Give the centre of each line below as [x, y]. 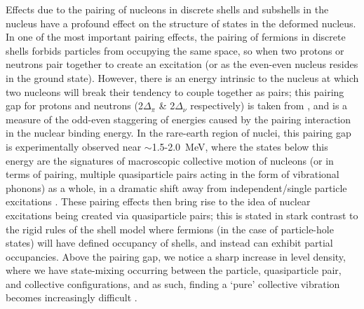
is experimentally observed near [74, 146]
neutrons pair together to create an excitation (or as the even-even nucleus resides [182, 64]
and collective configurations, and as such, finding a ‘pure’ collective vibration [173, 283]
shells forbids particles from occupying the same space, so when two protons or [175, 50]
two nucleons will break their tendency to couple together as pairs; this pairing [175, 91]
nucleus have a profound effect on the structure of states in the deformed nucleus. [181, 23]
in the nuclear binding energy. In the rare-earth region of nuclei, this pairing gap [178, 133]
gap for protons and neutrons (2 [74, 105]
